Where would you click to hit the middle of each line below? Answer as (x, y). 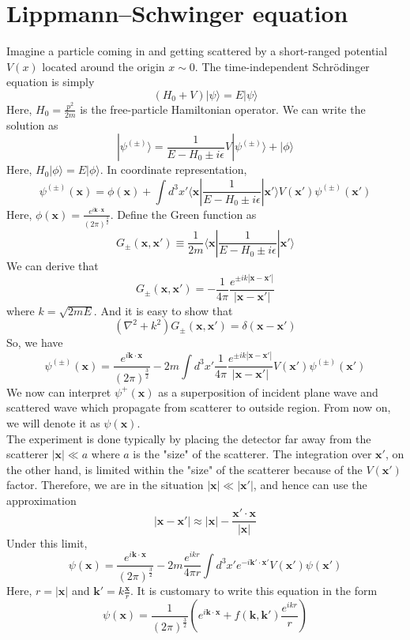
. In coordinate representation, (173, 169)
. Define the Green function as (183, 214)
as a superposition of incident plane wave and (268, 392)
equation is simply (51, 82)
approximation (41, 500)
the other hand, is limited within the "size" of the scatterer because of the (184, 469)
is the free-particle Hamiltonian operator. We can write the (223, 109)
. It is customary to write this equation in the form (254, 591)
